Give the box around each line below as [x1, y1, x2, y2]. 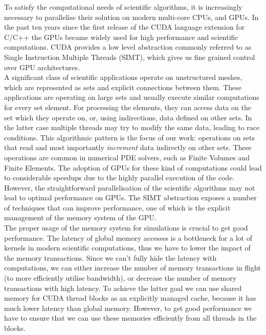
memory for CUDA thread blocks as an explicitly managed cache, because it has [4, 292, 256, 303]
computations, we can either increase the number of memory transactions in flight [4, 262, 261, 273]
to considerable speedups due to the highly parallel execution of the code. [4, 172, 235, 183]
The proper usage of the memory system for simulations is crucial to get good [4, 222, 248, 233]
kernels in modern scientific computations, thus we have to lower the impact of [4, 242, 251, 253]
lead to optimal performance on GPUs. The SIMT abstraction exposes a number [4, 192, 257, 203]
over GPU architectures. [4, 61, 80, 72]
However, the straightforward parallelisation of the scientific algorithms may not [4, 182, 255, 193]
